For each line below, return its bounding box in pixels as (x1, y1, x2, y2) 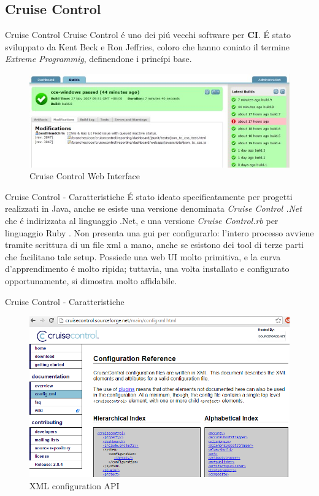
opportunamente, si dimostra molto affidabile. (5, 274, 177, 287)
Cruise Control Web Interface (29, 169, 140, 182)
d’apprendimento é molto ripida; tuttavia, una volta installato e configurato (5, 262, 290, 275)
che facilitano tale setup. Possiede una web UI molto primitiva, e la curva (5, 250, 281, 263)
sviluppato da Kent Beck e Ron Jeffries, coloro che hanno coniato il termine (5, 40, 290, 53)
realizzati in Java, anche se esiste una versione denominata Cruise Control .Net (5, 202, 302, 215)
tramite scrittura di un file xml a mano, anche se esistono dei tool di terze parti (5, 238, 304, 251)
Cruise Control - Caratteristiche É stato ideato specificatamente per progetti (5, 190, 293, 203)
